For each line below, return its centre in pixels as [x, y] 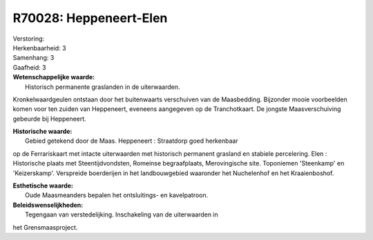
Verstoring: [29, 39]
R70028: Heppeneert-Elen [90, 18]
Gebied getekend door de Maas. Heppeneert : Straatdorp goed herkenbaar [132, 141]
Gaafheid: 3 [29, 67]
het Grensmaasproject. [45, 227]
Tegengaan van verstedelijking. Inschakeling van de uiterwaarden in [122, 214]
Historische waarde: [42, 132]
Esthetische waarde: [43, 186]
